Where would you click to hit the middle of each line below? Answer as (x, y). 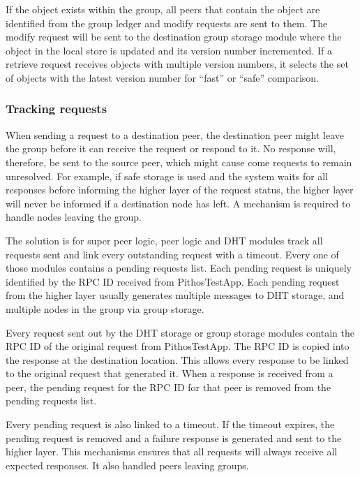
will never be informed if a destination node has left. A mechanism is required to (178, 203)
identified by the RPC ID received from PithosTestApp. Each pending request (173, 281)
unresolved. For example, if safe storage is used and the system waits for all (167, 176)
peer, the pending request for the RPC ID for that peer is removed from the (168, 387)
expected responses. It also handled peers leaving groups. (127, 465)
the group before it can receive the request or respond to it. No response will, (171, 148)
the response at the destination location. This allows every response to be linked (177, 359)
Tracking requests (57, 109)
